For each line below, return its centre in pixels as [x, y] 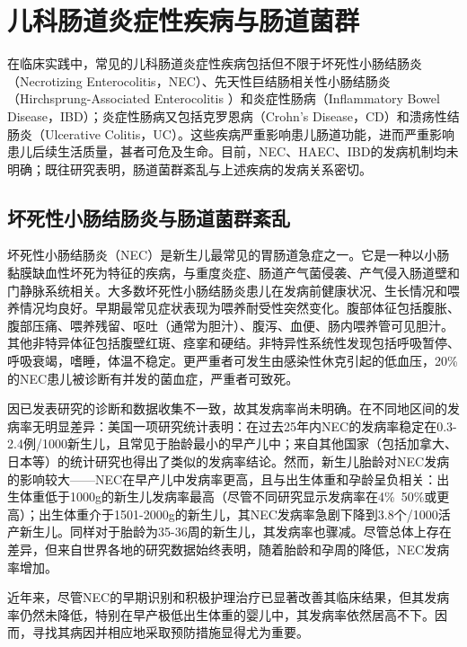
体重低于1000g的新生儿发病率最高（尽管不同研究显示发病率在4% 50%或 [228, 496]
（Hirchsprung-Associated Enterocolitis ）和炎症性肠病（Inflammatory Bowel [224, 98]
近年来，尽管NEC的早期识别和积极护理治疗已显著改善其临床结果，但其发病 [229, 597]
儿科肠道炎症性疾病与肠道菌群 [184, 20]
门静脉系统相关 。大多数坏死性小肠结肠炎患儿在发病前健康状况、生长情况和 [227, 290]
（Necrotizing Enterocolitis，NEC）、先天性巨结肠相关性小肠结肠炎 [199, 80]
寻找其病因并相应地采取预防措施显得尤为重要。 [170, 632]
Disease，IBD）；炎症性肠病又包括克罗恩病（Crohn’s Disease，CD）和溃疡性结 [233, 115]
